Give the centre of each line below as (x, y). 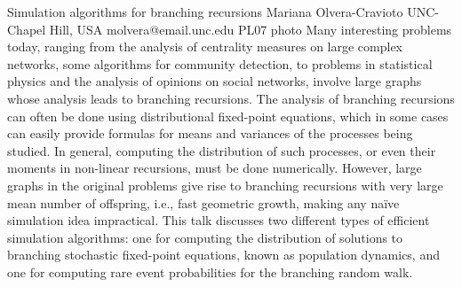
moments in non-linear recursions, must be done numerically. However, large (215, 168)
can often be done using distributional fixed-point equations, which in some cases (228, 116)
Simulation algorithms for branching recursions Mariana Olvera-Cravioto (205, 12)
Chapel (27, 29)
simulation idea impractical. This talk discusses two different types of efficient (219, 220)
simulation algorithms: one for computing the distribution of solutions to (205, 237)
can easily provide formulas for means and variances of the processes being (210, 133)
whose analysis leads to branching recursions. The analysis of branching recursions (231, 98)
